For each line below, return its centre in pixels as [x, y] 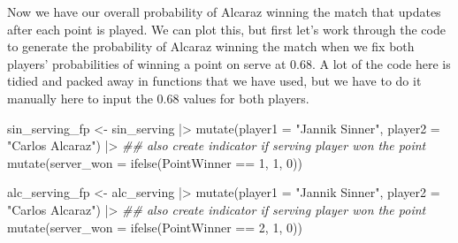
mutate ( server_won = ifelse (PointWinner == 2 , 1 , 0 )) [155, 227]
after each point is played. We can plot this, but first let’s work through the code [226, 29]
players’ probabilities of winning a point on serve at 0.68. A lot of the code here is [229, 63]
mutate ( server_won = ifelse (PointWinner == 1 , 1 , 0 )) [155, 162]
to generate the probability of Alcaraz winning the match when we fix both [211, 46]
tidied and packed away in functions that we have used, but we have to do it [214, 81]
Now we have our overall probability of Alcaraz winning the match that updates [224, 11]
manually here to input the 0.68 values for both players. [158, 98]
